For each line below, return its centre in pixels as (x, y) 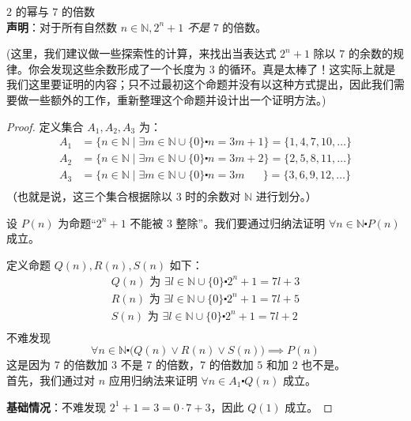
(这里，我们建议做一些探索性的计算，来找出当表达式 (141, 53)
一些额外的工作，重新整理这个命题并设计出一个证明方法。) (177, 99)
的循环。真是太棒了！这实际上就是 (307, 68)
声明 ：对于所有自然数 (62, 26)
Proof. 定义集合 (45, 126)
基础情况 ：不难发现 (56, 406)
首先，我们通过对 (51, 380)
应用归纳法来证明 (153, 380)
